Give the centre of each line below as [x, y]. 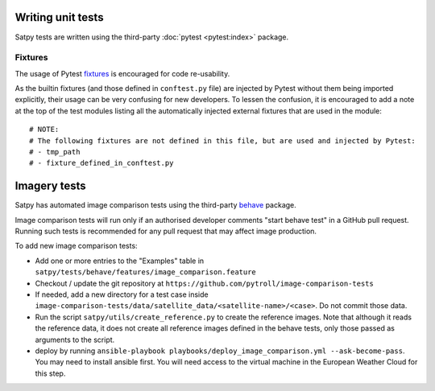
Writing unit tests [59, 17]
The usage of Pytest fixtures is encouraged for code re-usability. [122, 73]
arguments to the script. [75, 340]
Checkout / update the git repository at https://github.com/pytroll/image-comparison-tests [204, 283]
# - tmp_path [55, 152]
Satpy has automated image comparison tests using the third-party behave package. [156, 205]
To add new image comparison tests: [76, 246]
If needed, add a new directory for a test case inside [122, 294]
